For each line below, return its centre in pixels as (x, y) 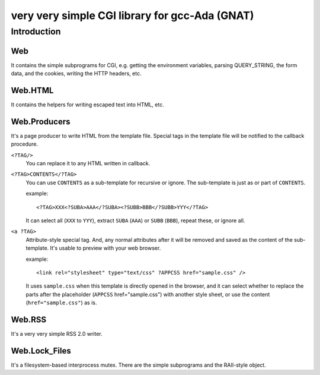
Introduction (36, 31)
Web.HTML (32, 90)
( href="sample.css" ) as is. (61, 302)
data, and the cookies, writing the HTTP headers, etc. (76, 74)
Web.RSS (29, 319)
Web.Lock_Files (41, 351)
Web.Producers (41, 122)
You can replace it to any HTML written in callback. (88, 163)
